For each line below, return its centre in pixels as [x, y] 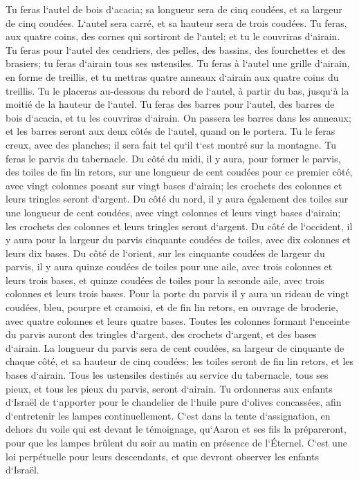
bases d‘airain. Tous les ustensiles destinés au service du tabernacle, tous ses [167, 375]
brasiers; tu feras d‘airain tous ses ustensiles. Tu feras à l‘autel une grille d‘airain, [178, 63]
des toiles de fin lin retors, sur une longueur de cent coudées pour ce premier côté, [179, 172]
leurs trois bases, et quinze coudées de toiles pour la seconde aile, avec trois [165, 280]
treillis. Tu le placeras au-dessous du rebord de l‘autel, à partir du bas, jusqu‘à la [177, 90]
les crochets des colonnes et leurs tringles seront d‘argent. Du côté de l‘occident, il [179, 226]
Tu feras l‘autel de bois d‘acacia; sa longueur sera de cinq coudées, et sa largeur [174, 9]
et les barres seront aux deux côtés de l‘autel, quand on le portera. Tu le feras [171, 131]
